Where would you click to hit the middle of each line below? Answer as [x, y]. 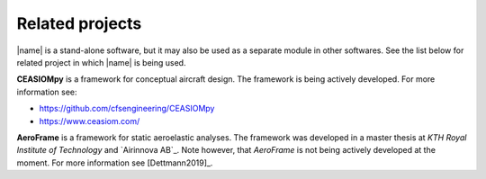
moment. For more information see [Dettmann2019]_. [115, 163]
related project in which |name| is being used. [101, 62]
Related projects [79, 23]
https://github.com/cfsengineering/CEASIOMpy [127, 109]
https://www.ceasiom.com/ [90, 121]
